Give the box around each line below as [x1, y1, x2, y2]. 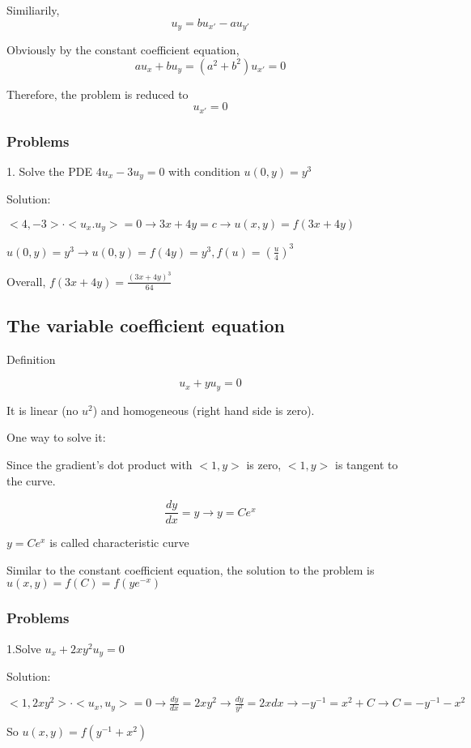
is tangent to [335, 456, 398, 473]
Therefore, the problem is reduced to [6, 85, 189, 102]
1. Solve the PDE [6, 162, 92, 179]
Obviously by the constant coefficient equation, [6, 41, 240, 58]
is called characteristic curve [49, 534, 189, 551]
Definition [6, 350, 56, 367]
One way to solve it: [6, 429, 106, 446]
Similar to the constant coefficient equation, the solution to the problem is [6, 561, 375, 578]
